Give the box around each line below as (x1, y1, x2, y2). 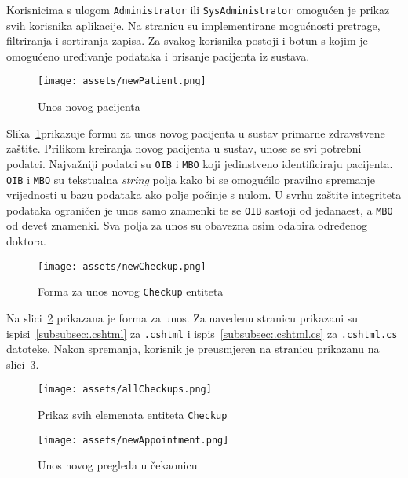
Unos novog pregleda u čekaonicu (38, 457, 198, 473)
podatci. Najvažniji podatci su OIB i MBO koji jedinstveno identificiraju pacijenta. (6, 155, 393, 171)
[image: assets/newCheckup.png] (38, 260, 206, 272)
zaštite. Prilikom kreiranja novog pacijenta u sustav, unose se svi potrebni (6, 140, 362, 156)
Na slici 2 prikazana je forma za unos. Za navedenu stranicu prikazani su (6, 309, 359, 325)
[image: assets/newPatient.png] (38, 75, 206, 87)
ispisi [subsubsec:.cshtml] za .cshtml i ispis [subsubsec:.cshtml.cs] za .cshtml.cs (6, 325, 398, 341)
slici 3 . (6, 355, 39, 372)
